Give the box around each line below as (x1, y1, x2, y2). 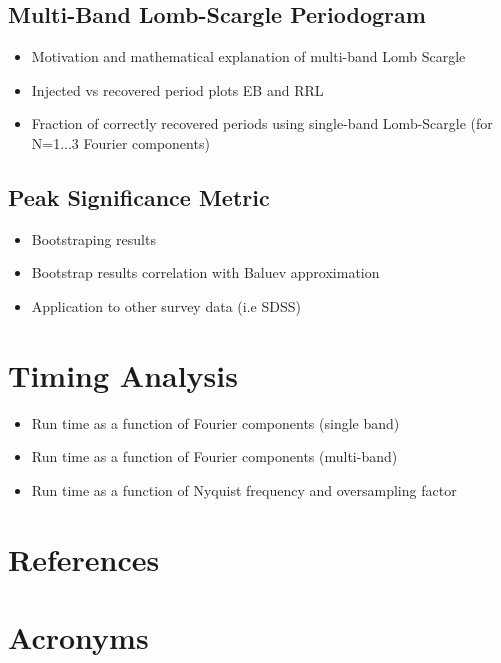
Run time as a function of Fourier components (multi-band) (31, 446, 398, 467)
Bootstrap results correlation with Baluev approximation (31, 262, 380, 283)
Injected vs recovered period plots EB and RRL (31, 79, 324, 100)
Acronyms (8, 617, 149, 658)
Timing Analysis (8, 354, 238, 395)
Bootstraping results (31, 228, 156, 249)
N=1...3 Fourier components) (31, 132, 210, 153)
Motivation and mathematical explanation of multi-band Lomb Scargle (31, 46, 466, 67)
